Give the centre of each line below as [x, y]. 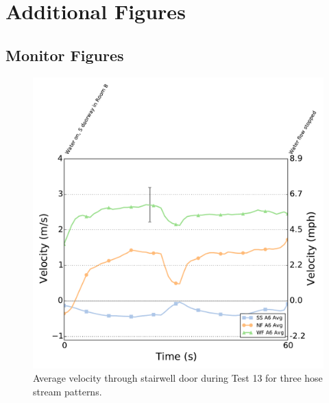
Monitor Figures [65, 55]
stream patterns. [68, 391]
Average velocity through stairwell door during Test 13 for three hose [178, 378]
